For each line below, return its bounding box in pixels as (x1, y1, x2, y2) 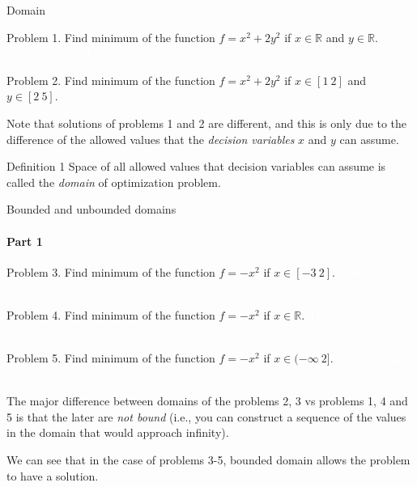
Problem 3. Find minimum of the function (6, 263, 215, 280)
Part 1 (6, 232, 43, 249)
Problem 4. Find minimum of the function (6, 306, 215, 323)
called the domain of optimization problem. (6, 173, 221, 190)
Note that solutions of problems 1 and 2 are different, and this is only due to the (6, 114, 407, 131)
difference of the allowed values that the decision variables (6, 130, 295, 147)
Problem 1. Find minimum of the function (6, 28, 215, 45)
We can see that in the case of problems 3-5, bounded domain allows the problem (6, 451, 411, 468)
